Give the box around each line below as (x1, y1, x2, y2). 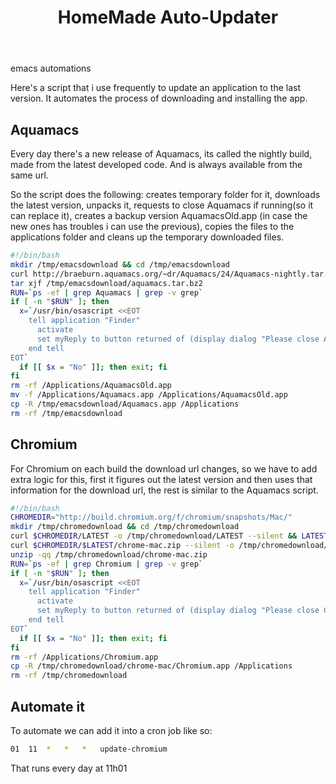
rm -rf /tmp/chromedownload (10, 671, 128, 681)
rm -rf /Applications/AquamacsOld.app (10, 381, 172, 391)
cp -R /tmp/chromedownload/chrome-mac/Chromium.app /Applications (10, 661, 293, 671)
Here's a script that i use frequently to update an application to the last (10, 82, 301, 94)
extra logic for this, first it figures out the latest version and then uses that (10, 473, 313, 485)
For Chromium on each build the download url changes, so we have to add (10, 462, 318, 475)
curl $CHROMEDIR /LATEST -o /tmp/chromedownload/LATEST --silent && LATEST (10, 531, 329, 541)
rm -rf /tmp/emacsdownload (10, 408, 123, 418)
